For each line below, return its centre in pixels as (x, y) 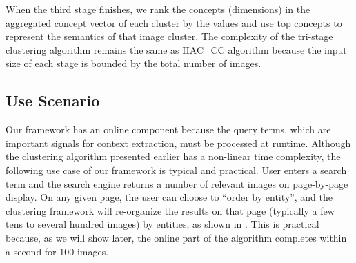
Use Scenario (53, 100)
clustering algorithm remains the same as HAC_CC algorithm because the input (176, 49)
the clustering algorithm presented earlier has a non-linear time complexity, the (173, 156)
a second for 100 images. (57, 251)
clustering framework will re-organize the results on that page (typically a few (170, 210)
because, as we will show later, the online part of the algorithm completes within (176, 237)
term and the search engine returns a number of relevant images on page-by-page (177, 183)
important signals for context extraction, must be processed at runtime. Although (178, 143)
